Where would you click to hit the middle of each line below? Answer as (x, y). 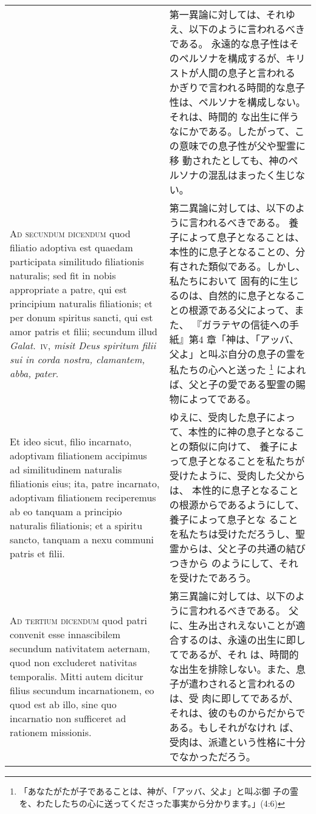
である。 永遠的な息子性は (229, 43)
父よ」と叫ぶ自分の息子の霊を (237, 354)
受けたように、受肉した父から (237, 476)
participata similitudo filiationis (77, 261)
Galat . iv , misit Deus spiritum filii (83, 345)
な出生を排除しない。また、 (232, 669)
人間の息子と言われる (247, 73)
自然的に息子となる (252, 295)
